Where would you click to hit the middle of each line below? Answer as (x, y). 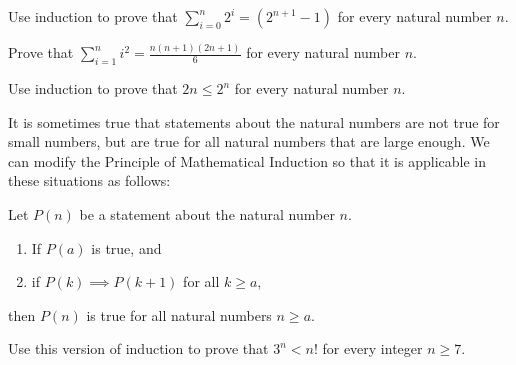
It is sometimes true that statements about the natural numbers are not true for (254, 121)
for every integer (372, 348)
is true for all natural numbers (179, 314)
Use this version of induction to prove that (138, 348)
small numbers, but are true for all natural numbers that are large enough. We (249, 141)
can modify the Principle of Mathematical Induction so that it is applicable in (247, 160)
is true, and (126, 247)
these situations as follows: (89, 180)
